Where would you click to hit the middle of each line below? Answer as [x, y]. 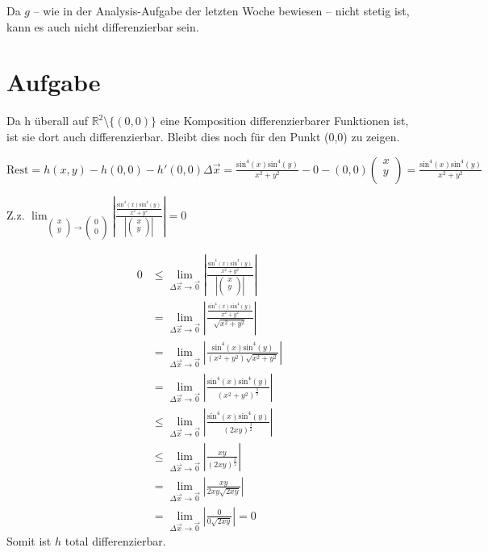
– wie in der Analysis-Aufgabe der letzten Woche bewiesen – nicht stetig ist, [221, 10]
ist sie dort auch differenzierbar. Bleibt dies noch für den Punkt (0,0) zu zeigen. [203, 136]
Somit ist [29, 541]
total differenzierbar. [115, 541]
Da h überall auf [47, 121]
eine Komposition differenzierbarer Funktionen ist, [284, 121]
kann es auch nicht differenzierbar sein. [103, 26]
